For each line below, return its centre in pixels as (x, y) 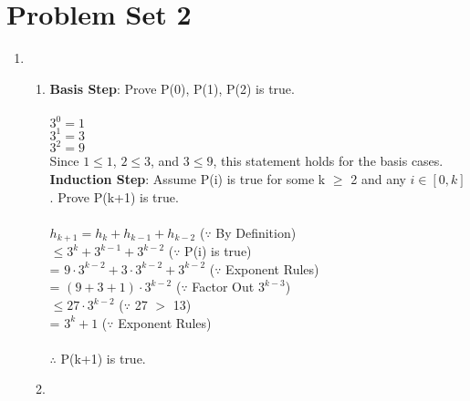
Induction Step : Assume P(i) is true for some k (188, 179)
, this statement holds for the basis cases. (328, 161)
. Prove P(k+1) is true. (114, 196)
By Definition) (256, 232)
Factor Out (223, 287)
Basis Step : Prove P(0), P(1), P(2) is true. (172, 88)
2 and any (378, 179)
